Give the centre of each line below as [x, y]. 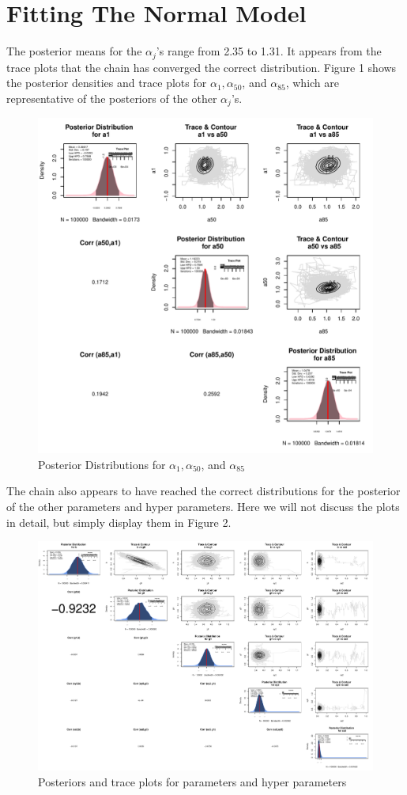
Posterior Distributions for [102, 464]
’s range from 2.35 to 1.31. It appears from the [269, 51]
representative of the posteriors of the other [112, 98]
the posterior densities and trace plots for [107, 83]
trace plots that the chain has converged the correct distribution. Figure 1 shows [202, 67]
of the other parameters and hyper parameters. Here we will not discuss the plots [203, 506]
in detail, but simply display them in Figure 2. [119, 522]
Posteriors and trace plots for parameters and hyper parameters [192, 781]
